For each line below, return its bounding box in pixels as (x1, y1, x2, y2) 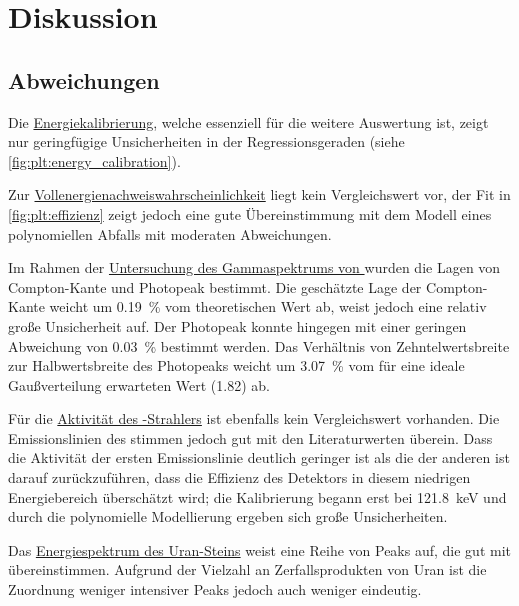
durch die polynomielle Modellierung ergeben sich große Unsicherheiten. (8, 506, 448, 527)
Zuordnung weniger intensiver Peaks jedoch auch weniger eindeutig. (8, 579, 422, 600)
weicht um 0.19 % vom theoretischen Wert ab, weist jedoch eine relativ (49, 296, 487, 317)
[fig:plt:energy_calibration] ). (8, 150, 181, 171)
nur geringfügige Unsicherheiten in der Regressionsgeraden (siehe (8, 131, 405, 152)
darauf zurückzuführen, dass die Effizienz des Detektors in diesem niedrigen (8, 467, 471, 488)
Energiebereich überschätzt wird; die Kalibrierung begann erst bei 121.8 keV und (8, 486, 507, 507)
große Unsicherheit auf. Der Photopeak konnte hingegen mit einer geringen (8, 315, 467, 336)
